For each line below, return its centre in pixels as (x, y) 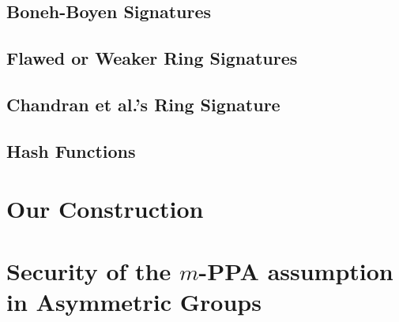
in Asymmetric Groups (134, 301)
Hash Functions (71, 150)
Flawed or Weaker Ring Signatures (152, 58)
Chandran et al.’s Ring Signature (143, 104)
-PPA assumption (296, 270)
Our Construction (105, 209)
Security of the (89, 270)
